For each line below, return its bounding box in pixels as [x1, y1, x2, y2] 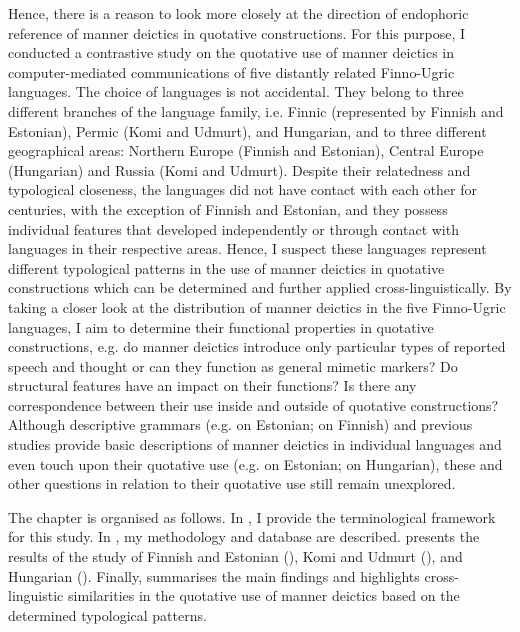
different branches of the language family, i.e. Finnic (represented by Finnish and [8, 100, 504, 121]
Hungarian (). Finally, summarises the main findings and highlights [8, 565, 420, 586]
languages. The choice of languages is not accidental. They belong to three [8, 81, 464, 102]
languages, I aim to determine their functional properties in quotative [8, 316, 434, 337]
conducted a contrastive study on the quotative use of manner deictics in [8, 42, 455, 63]
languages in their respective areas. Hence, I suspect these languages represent [8, 238, 487, 259]
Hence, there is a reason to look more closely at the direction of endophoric [8, 3, 469, 23]
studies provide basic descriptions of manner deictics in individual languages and [8, 434, 502, 455]
